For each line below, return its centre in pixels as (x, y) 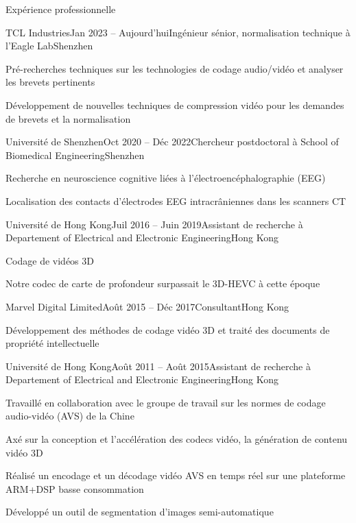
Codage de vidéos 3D (50, 260)
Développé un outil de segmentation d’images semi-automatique (140, 512)
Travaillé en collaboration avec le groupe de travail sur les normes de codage (166, 402)
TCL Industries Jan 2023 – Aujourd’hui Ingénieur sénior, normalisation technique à (178, 32)
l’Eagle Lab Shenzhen (49, 46)
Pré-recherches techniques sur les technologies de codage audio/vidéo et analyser (175, 68)
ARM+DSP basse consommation (75, 488)
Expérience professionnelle (61, 9)
